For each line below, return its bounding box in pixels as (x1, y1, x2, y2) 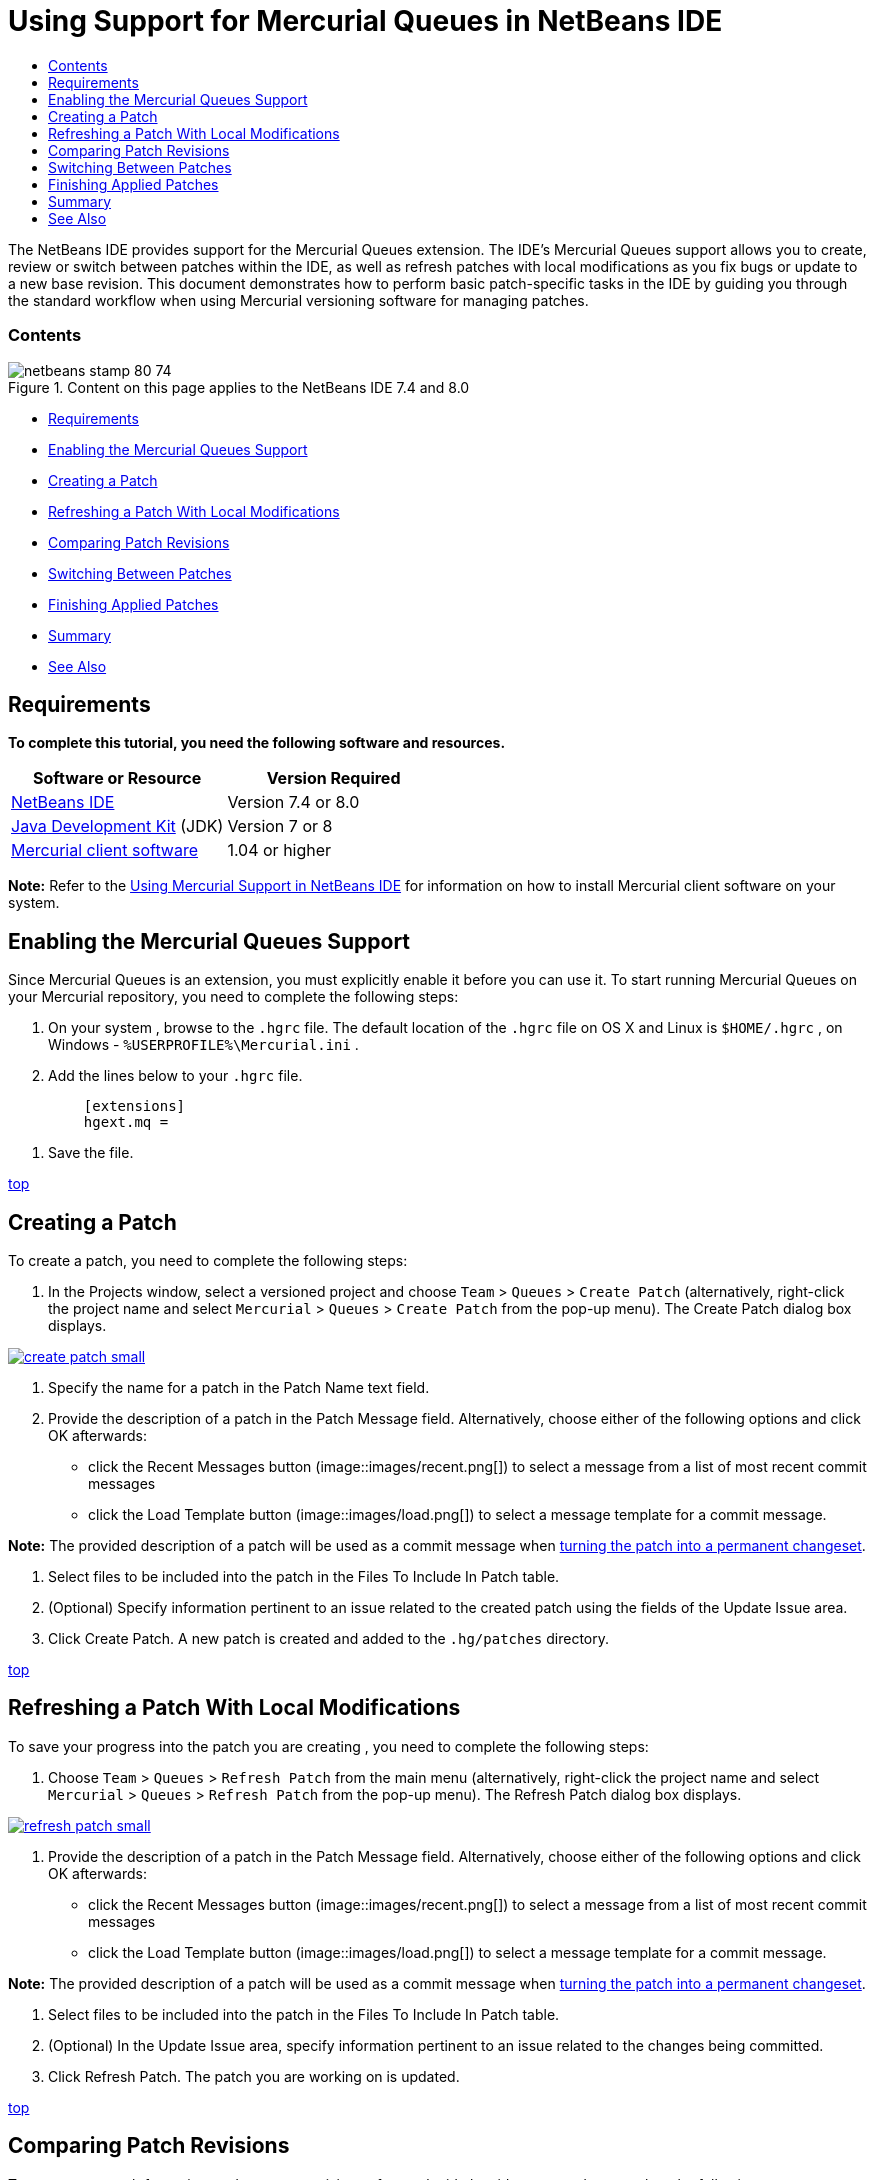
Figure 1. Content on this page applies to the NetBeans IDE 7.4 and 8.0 (8, 378, 470, 396)
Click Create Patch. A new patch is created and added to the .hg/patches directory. (48, 1630, 610, 1648)
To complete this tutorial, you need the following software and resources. (8, 734, 506, 752)
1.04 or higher (227, 840, 332, 861)
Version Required (266, 768, 401, 789)
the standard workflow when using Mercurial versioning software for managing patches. (8, 291, 589, 309)
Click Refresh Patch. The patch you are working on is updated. (48, 2067, 460, 2085)
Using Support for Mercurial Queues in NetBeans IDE (8, 4, 723, 38)
